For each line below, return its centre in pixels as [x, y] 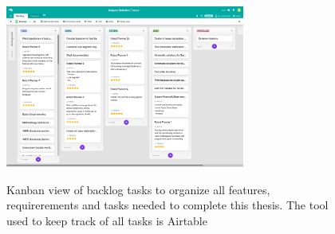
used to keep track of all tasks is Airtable [107, 220]
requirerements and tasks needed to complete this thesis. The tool [167, 205]
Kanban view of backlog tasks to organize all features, [138, 189]
